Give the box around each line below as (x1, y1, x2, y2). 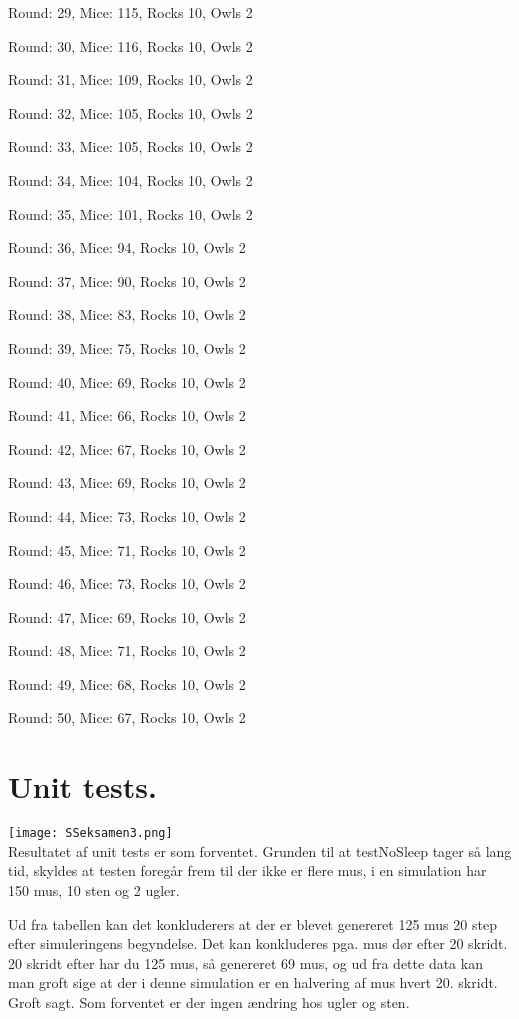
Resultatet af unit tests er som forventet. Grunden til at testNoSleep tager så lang (8, 840, 512, 861)
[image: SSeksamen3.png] (8, 826, 173, 841)
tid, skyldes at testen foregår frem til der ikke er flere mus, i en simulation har (8, 860, 487, 881)
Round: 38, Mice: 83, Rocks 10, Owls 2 (8, 304, 246, 325)
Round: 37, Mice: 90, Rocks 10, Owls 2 (8, 270, 246, 291)
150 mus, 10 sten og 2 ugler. (8, 880, 180, 901)
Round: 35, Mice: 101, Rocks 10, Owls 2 (8, 203, 253, 224)
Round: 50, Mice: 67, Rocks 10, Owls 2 (8, 707, 246, 728)
